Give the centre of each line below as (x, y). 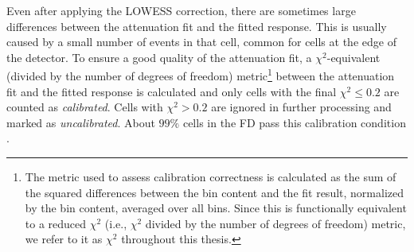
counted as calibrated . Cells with (85, 107)
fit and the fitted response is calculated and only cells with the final (172, 91)
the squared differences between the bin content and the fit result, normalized (214, 192)
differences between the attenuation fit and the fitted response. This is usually (197, 26)
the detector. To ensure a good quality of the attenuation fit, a (159, 57)
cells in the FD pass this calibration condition (294, 122)
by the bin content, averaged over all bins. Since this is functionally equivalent (216, 208)
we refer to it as (64, 239)
